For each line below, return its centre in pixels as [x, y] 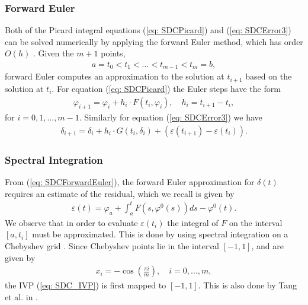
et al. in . [22, 296]
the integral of [193, 222]
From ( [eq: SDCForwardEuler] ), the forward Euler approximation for [130, 182]
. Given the [53, 53]
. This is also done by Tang [247, 285]
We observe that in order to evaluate [71, 222]
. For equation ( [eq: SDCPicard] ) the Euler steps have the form [166, 88]
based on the [269, 76]
